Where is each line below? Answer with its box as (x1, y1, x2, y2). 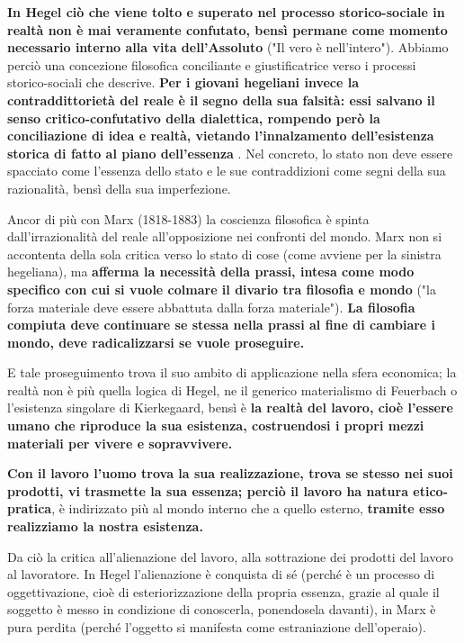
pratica (7, 499, 52, 518)
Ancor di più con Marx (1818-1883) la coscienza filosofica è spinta (7, 209, 370, 228)
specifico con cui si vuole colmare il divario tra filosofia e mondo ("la (7, 279, 436, 298)
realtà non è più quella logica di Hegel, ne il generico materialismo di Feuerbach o (7, 380, 458, 399)
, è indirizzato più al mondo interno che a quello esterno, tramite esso (51, 499, 445, 518)
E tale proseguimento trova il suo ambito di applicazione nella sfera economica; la (7, 363, 457, 382)
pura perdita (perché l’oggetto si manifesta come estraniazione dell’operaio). (7, 618, 426, 636)
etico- (413, 481, 449, 500)
